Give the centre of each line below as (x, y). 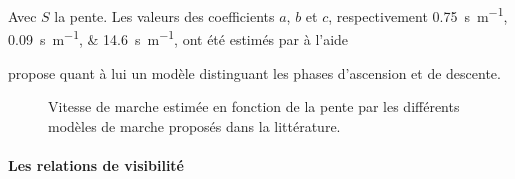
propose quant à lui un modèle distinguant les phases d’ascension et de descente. (254, 72)
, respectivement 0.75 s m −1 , (418, 14)
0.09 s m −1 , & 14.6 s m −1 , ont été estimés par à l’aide (178, 37)
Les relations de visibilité (96, 164)
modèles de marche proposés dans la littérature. (194, 125)
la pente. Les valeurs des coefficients (164, 15)
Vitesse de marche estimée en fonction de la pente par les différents (254, 106)
